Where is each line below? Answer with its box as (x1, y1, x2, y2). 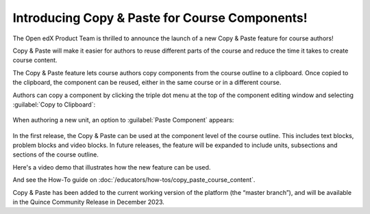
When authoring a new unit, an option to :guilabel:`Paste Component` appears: (12, 116, 234, 124)
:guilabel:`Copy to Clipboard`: (12, 100, 96, 109)
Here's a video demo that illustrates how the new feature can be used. (12, 163, 211, 171)
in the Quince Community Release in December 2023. (12, 198, 164, 206)
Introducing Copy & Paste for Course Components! (12, 10, 308, 25)
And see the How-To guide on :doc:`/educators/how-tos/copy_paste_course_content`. (12, 176, 256, 184)
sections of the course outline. (12, 150, 99, 159)
